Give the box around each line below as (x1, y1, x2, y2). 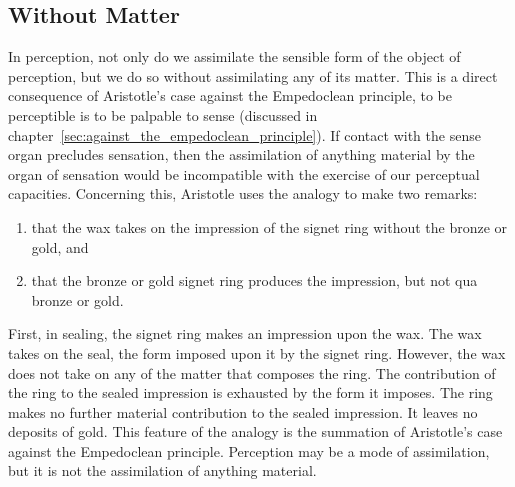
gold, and (31, 236, 89, 257)
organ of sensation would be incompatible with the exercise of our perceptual (8, 163, 480, 184)
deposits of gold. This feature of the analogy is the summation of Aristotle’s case (8, 421, 503, 442)
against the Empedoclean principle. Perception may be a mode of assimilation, (8, 440, 490, 461)
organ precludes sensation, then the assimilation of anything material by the (8, 144, 475, 165)
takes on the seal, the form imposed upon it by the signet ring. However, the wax (8, 342, 506, 363)
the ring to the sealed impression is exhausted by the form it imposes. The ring (8, 382, 493, 403)
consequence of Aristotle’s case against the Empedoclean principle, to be (8, 85, 452, 106)
